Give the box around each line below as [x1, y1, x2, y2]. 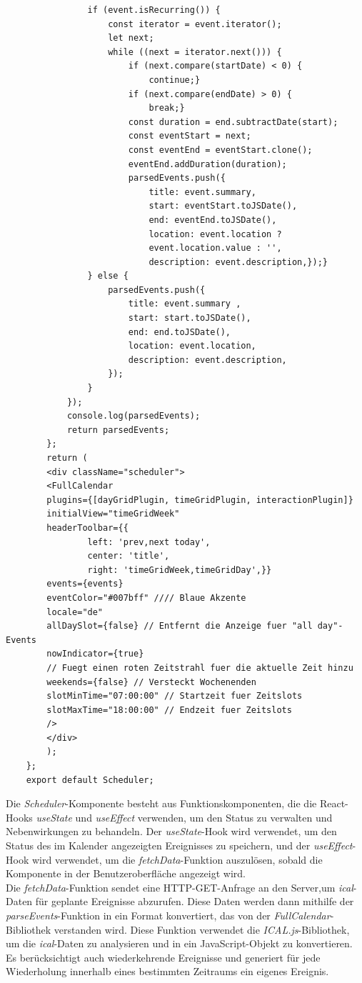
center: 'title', [87, 551, 170, 562]
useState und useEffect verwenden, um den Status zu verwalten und [36, 809, 333, 824]
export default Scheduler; [26, 774, 154, 785]
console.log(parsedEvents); [66, 411, 201, 421]
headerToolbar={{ [46, 522, 129, 533]
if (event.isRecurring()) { [87, 5, 221, 15]
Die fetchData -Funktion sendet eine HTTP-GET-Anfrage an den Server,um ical [6, 879, 353, 894]
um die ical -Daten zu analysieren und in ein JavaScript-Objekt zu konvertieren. [6, 936, 353, 951]
